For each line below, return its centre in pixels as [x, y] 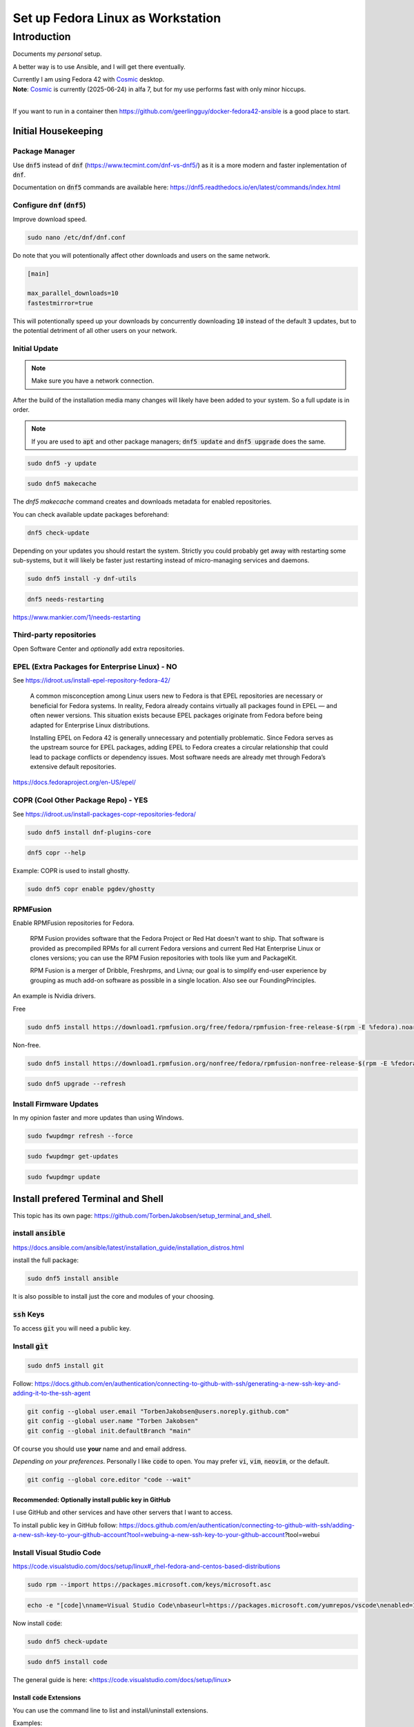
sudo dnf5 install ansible [73, 1279]
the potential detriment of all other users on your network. [95, 330]
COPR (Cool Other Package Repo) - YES [80, 800]
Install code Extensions [47, 1698]
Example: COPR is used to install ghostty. [71, 871]
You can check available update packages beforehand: [91, 514]
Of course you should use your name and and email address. [100, 1449]
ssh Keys [29, 1314]
